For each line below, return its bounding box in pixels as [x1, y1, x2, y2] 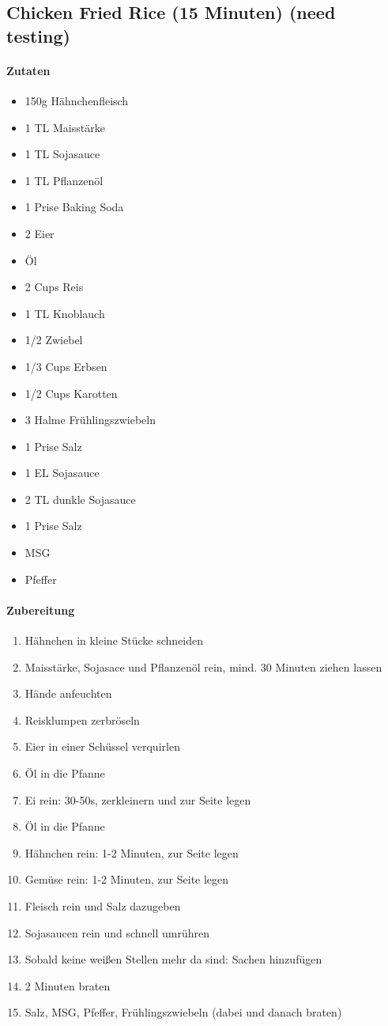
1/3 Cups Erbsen [24, 358, 107, 374]
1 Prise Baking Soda [24, 199, 124, 215]
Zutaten [6, 62, 51, 78]
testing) [6, 23, 70, 47]
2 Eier [24, 225, 55, 241]
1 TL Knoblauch [24, 305, 105, 321]
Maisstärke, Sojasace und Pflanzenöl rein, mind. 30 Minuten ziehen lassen [24, 658, 382, 675]
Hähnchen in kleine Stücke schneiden [24, 632, 204, 649]
